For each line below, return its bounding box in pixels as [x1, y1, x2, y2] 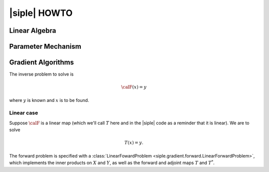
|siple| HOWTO [9, 7, 73, 18]
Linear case [9, 109, 38, 116]
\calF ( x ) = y [121, 85, 147, 90]
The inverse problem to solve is [9, 71, 74, 77]
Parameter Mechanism [9, 42, 82, 51]
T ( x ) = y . [124, 140, 144, 146]
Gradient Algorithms [9, 58, 74, 67]
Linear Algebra [9, 26, 56, 35]
